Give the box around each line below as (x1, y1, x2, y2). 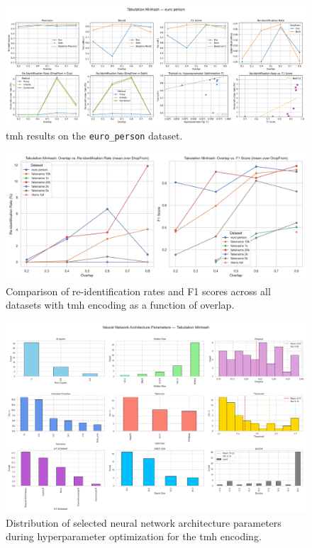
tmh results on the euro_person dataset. (6, 127, 183, 142)
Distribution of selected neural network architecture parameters (6, 515, 282, 530)
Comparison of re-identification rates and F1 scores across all (6, 283, 271, 298)
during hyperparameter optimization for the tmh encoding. (6, 529, 262, 544)
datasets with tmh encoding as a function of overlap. (6, 297, 235, 312)
